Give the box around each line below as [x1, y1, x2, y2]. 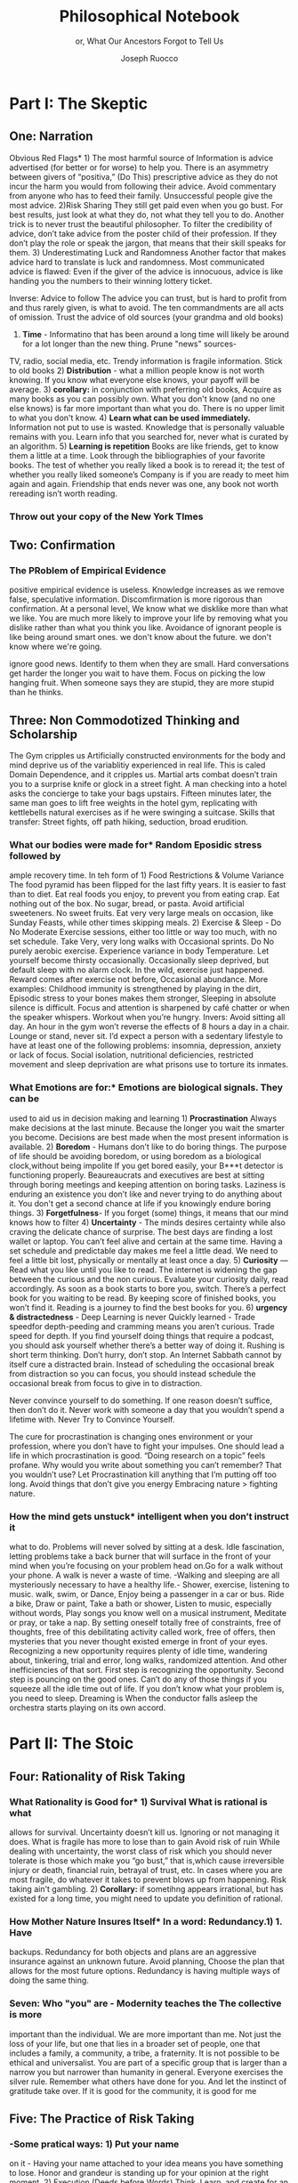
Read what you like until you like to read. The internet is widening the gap [9, 1264, 278, 1275]
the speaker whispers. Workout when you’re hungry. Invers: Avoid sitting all [9, 1012, 286, 1023]
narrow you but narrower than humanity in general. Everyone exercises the [9, 2066, 284, 2077]
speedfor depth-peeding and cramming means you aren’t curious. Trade [9, 1320, 275, 1332]
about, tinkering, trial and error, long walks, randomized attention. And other [9, 1655, 287, 1666]
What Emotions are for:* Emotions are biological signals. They [9, 1082, 283, 1094]
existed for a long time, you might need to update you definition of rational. [9, 1893, 283, 1903]
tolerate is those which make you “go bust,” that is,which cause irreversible [9, 1854, 285, 1866]
